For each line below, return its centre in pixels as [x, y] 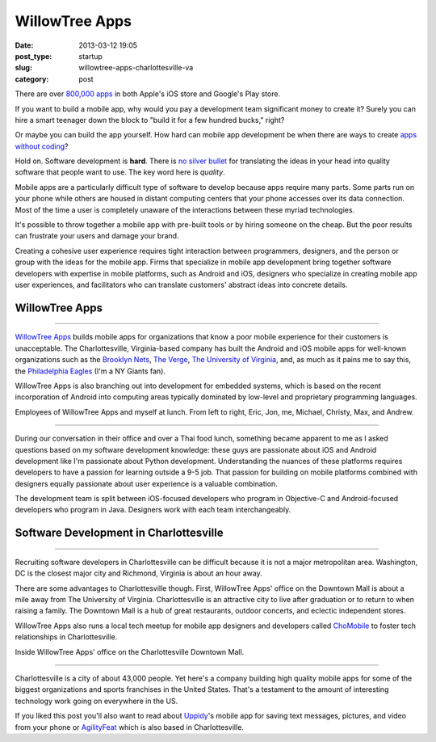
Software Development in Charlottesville [119, 533]
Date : [24, 45]
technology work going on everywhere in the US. [96, 701]
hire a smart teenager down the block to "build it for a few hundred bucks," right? [150, 120]
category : [32, 79]
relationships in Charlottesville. [66, 637]
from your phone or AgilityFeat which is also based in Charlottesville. [129, 727]
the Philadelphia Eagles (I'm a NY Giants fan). [90, 371]
